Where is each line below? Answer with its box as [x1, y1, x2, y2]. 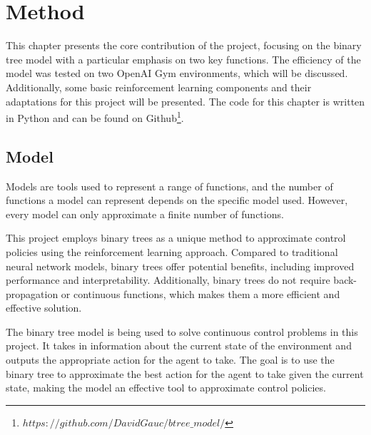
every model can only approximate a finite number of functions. [6, 206, 284, 221]
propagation [6, 286, 59, 301]
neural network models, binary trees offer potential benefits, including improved [6, 258, 355, 273]
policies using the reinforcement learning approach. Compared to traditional [6, 244, 338, 259]
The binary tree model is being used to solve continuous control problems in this [6, 324, 358, 339]
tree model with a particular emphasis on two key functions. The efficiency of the [6, 51, 361, 66]
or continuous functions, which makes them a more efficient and [61, 286, 340, 301]
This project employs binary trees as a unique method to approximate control [6, 230, 346, 245]
